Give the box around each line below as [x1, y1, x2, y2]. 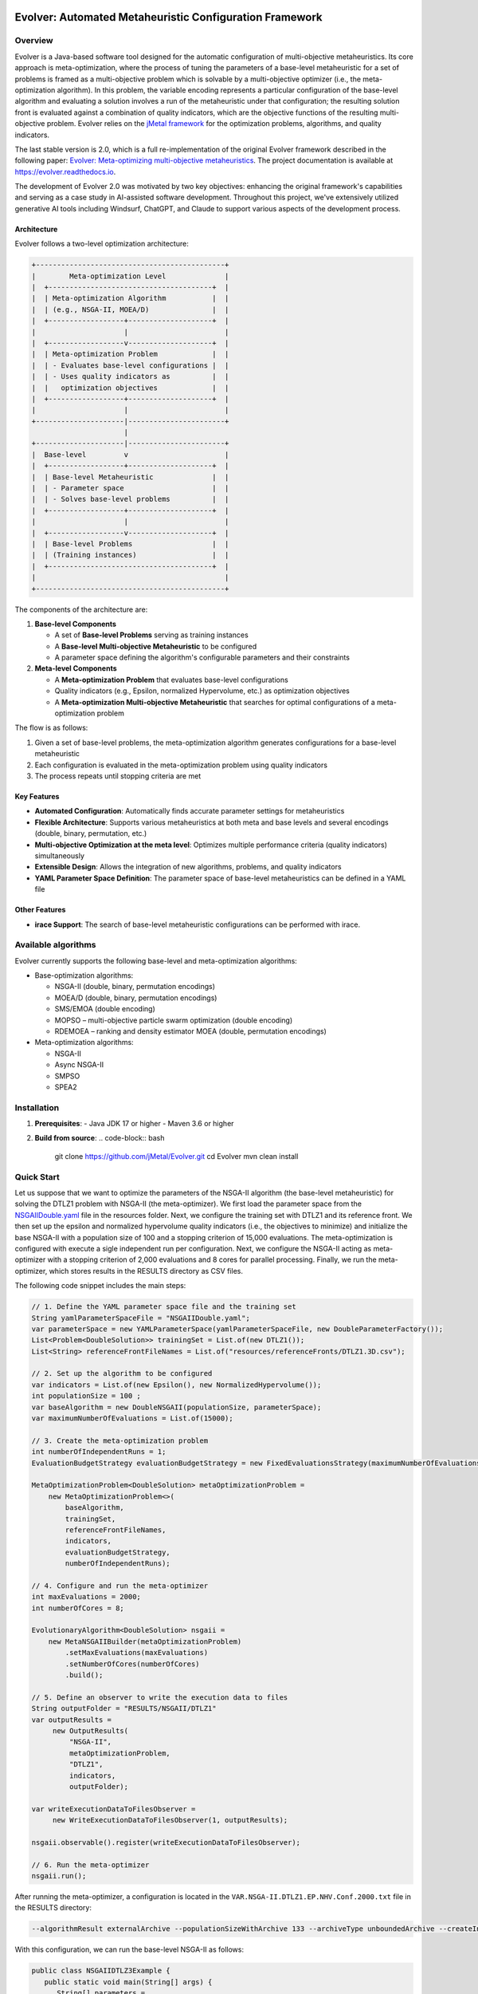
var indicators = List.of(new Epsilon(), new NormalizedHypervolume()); [31, 1380, 322, 1389]
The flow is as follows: [14, 723, 88, 733]
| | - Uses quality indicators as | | [31, 372, 229, 381]
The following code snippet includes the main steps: [14, 1281, 186, 1291]
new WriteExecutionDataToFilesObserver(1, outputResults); [52, 1815, 288, 1825]
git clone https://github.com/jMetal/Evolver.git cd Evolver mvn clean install [54, 1151, 299, 1161]
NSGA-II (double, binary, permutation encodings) [54, 982, 215, 991]
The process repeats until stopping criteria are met [34, 771, 202, 781]
